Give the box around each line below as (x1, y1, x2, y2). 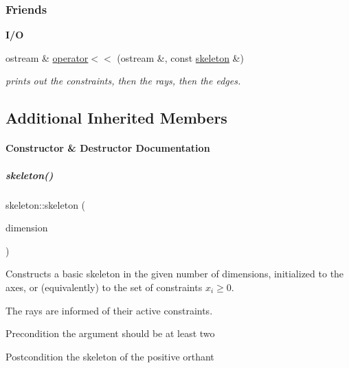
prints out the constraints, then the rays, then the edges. (5, 73, 241, 88)
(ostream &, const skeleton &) (117, 50, 244, 65)
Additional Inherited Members (5, 107, 227, 128)
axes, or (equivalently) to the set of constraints (5, 279, 203, 294)
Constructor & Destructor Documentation (5, 141, 210, 155)
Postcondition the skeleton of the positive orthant (5, 349, 214, 363)
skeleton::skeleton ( (5, 197, 86, 211)
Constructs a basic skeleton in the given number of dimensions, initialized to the (5, 266, 344, 281)
